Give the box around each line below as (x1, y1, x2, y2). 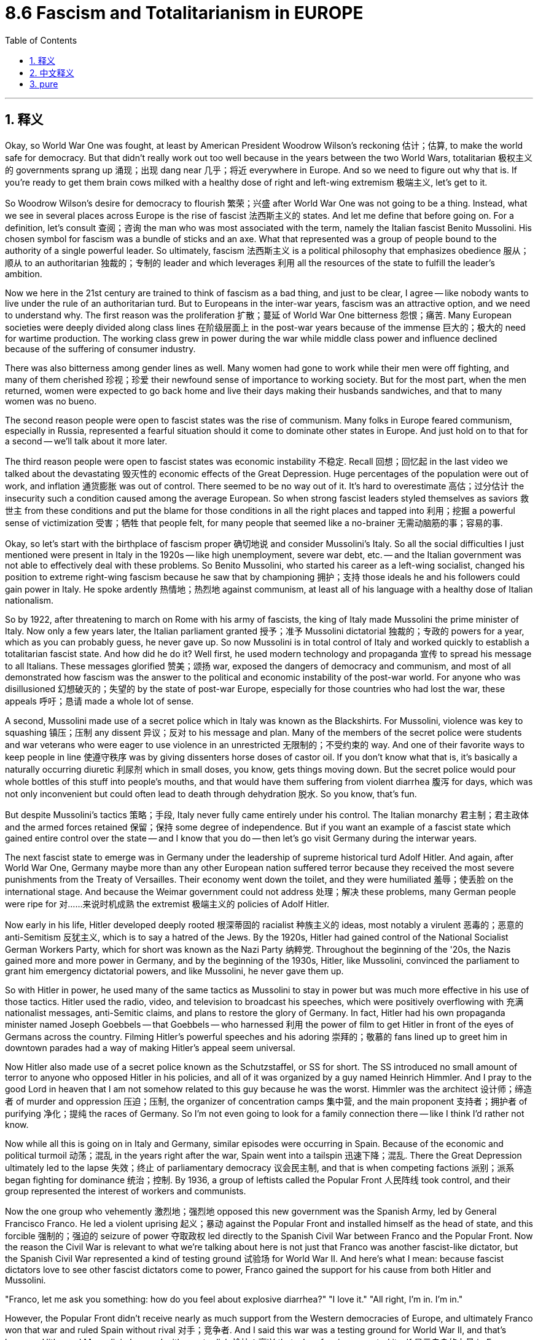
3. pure (29, 78, 58, 89)
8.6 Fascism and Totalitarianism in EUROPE (5, 2, 364, 23)
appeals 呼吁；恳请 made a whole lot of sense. (5, 695, 194, 706)
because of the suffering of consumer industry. (5, 343, 196, 354)
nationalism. (5, 594, 54, 605)
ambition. (5, 268, 42, 279)
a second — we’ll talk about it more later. (5, 435, 168, 446)
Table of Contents (5, 34, 77, 45)
